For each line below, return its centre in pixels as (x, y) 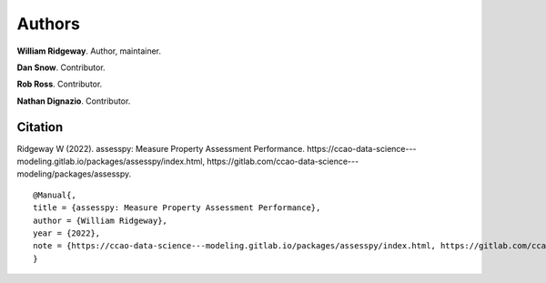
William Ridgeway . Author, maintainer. (89, 51)
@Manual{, (55, 195)
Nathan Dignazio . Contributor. (74, 101)
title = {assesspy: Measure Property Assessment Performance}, (177, 208)
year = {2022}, (67, 233)
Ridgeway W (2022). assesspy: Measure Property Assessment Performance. (161, 148)
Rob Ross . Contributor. (60, 84)
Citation (40, 127)
